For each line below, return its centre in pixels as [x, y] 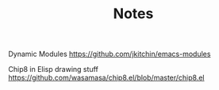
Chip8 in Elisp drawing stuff [54, 69]
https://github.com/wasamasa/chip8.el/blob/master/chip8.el [106, 78]
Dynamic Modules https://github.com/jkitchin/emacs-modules [109, 54]
